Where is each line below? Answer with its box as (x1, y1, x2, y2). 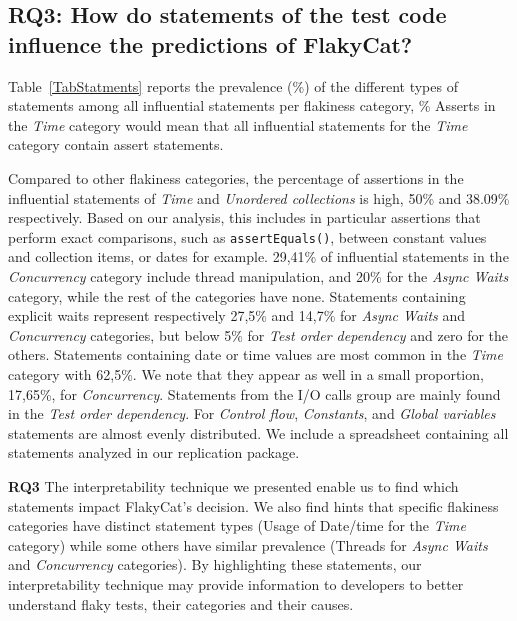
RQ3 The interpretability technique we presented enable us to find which (8, 475, 459, 496)
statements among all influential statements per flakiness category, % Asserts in (8, 95, 496, 116)
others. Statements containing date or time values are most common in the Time (8, 344, 503, 365)
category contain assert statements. (8, 134, 224, 155)
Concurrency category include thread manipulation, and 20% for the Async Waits (8, 266, 509, 286)
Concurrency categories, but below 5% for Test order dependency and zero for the (8, 324, 509, 345)
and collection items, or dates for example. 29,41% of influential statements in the (8, 246, 509, 267)
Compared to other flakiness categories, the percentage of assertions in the (8, 167, 464, 188)
